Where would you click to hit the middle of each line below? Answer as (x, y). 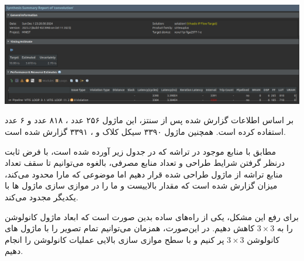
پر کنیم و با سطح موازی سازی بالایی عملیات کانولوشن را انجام (115, 239)
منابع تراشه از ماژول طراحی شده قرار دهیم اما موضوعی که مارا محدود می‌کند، (144, 174)
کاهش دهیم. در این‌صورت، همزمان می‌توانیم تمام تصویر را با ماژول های (130, 228)
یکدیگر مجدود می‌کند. (42, 196)
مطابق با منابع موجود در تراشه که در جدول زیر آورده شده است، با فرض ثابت (140, 151)
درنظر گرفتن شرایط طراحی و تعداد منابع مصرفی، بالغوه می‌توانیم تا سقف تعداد (145, 163)
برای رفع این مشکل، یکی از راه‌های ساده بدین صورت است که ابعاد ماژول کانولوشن (152, 216)
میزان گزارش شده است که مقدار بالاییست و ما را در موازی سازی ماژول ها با (141, 185)
